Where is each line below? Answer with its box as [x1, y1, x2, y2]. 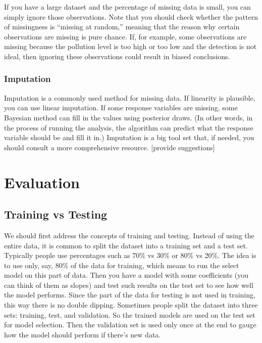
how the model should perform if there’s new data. [4, 329, 161, 339]
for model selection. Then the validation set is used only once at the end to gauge [4, 319, 256, 330]
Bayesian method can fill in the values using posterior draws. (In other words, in [4, 112, 253, 122]
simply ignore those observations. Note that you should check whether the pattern [4, 11, 258, 22]
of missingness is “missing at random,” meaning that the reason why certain [4, 21, 240, 32]
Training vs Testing [4, 206, 108, 222]
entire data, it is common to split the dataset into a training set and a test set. [4, 240, 248, 250]
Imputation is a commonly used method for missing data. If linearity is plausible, [4, 92, 255, 103]
